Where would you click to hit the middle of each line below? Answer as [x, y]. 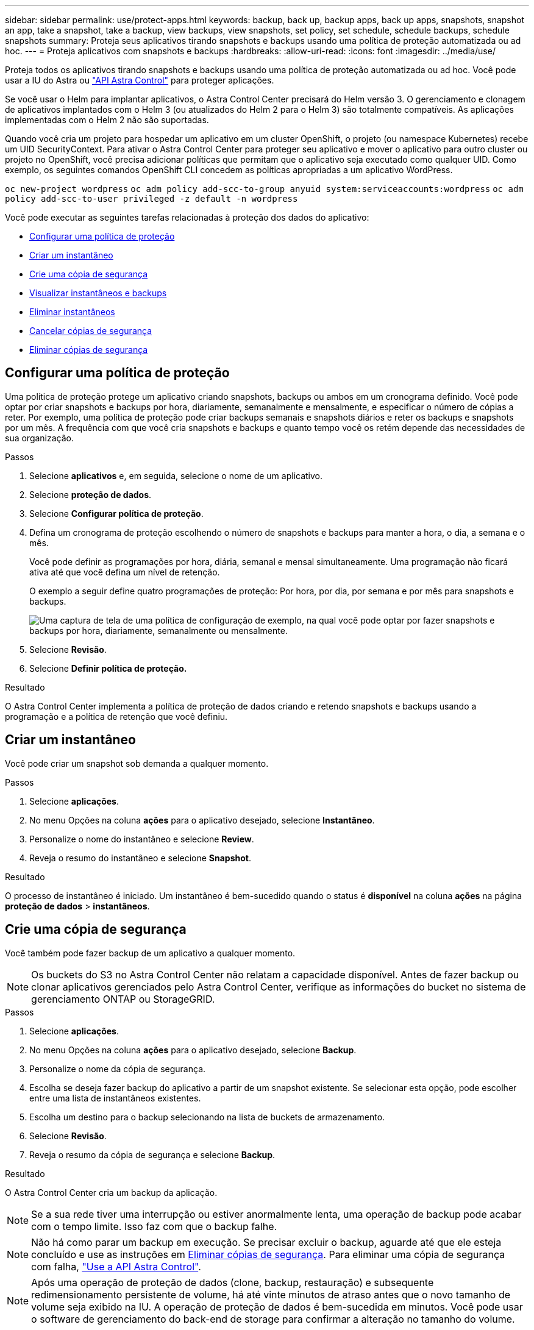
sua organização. [40, 438]
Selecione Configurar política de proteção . [116, 513]
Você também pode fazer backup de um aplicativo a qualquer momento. [150, 953]
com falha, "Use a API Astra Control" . [116, 1266]
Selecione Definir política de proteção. [108, 668]
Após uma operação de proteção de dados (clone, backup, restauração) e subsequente [233, 1282]
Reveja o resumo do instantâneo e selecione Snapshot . [140, 858]
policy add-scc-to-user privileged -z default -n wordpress [151, 199]
